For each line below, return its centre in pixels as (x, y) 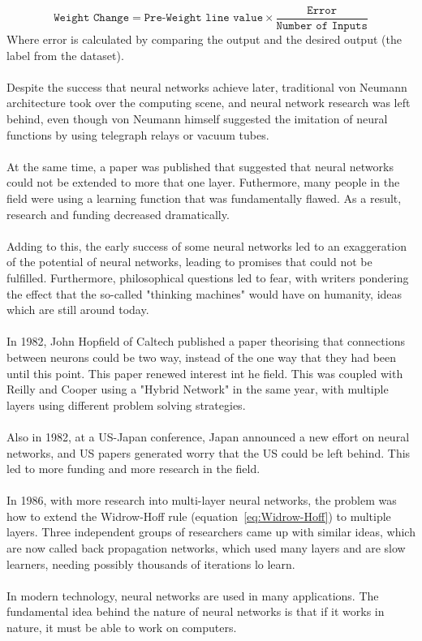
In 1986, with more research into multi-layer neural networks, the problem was (202, 500)
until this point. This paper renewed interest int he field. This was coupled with (205, 373)
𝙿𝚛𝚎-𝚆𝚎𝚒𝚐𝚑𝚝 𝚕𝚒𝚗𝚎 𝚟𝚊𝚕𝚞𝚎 (203, 18)
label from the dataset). (65, 55)
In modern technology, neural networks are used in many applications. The (193, 595)
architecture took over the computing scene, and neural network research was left (209, 103)
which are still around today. (78, 310)
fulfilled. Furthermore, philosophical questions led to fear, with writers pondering (208, 277)
